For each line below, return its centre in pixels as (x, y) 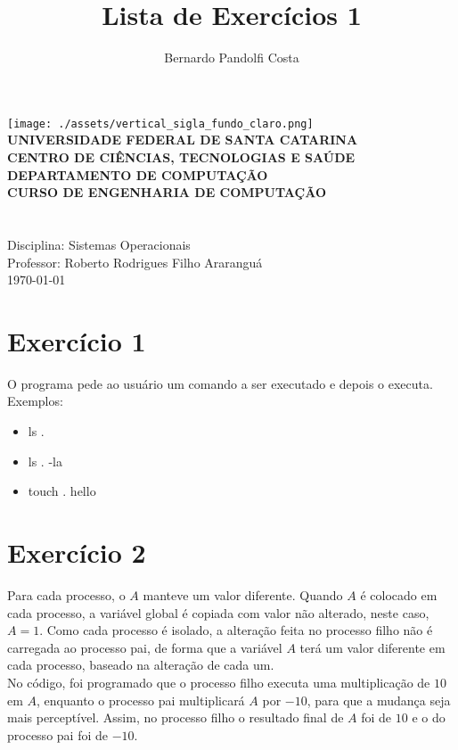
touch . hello (62, 491)
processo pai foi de (57, 734)
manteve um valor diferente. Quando (243, 594)
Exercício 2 (77, 552)
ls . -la (45, 461)
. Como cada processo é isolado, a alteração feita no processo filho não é (236, 630)
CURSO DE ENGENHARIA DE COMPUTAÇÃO (167, 192)
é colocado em (399, 594)
